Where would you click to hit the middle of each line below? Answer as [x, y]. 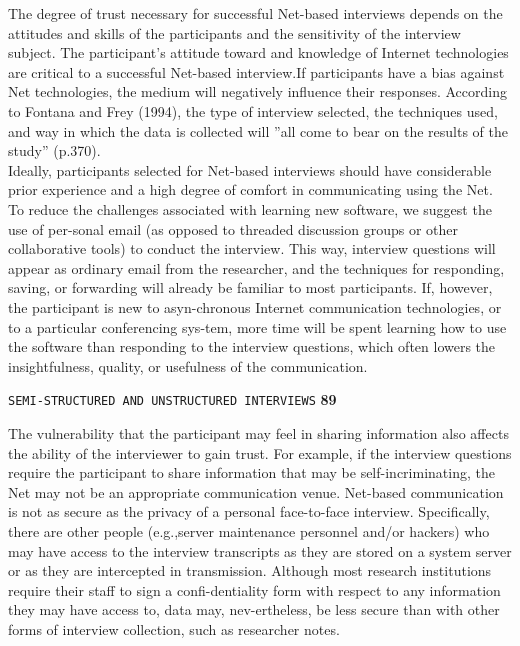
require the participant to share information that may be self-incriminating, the [251, 472]
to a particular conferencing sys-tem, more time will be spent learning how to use [257, 326]
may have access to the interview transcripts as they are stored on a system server [260, 550]
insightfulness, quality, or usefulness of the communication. [188, 365]
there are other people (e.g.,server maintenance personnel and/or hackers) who [249, 530]
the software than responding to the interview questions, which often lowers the [252, 346]
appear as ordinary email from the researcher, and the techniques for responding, [256, 267]
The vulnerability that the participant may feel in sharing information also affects [258, 432]
